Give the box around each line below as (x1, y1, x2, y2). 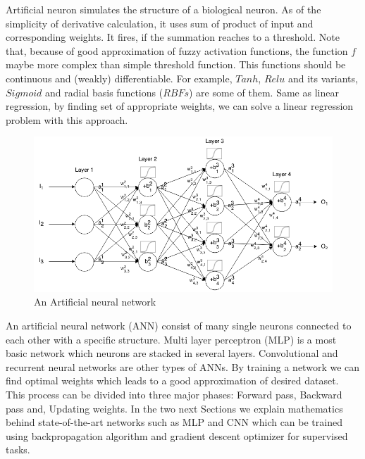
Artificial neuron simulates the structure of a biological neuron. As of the (6, 2, 321, 16)
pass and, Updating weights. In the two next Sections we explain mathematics (6, 401, 343, 415)
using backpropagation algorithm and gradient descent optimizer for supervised (6, 428, 348, 443)
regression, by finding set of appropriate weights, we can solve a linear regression (6, 99, 354, 113)
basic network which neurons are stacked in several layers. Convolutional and (6, 346, 338, 360)
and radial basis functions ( (45, 84, 163, 99)
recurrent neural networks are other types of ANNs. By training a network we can (6, 359, 360, 374)
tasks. (6, 442, 30, 457)
